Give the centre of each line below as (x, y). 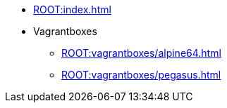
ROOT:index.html (72, 9)
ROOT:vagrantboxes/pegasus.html (141, 75)
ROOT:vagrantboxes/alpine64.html (141, 53)
